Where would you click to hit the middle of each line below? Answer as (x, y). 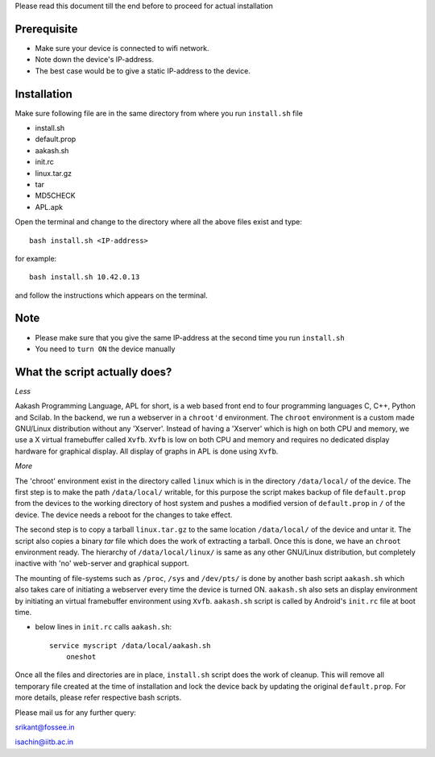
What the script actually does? (93, 372)
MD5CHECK (55, 196)
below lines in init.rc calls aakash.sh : (104, 627)
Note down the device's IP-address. (95, 60)
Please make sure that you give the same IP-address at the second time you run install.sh (190, 337)
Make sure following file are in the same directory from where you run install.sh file (159, 113)
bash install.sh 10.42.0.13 (85, 277)
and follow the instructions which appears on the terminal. (112, 295)
